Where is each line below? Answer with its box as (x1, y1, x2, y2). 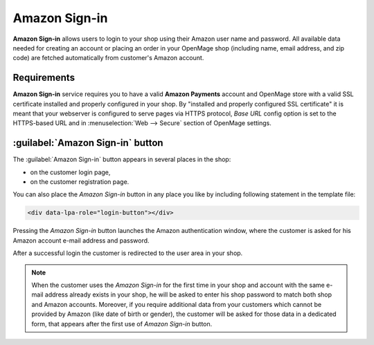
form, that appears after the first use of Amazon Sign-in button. (31, 319, 213, 328)
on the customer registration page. (30, 178, 130, 186)
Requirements (12, 72, 75, 84)
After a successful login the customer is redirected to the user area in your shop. (12, 249, 243, 257)
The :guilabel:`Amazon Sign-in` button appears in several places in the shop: (12, 156, 231, 164)
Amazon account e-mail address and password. (12, 236, 150, 245)
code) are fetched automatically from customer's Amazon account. (12, 54, 204, 62)
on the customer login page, (30, 168, 111, 176)
